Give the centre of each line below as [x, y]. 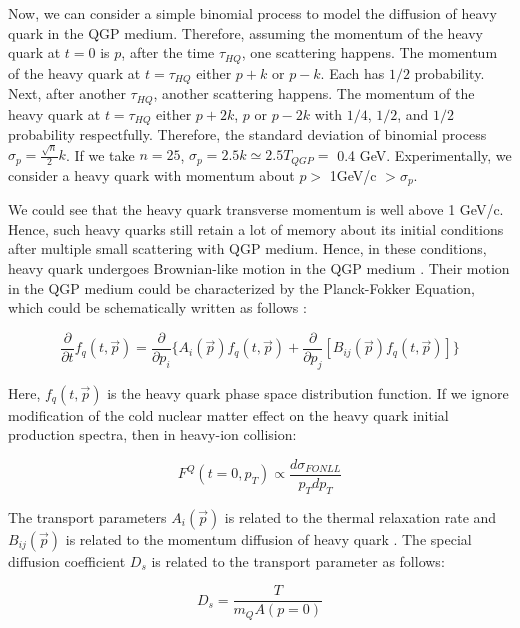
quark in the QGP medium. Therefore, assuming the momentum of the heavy [246, 32]
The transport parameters [87, 516]
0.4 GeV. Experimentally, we [424, 154]
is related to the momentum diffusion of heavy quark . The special [268, 538]
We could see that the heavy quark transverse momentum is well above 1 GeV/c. [256, 209]
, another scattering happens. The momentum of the [314, 93]
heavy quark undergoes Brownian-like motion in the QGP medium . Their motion [259, 267]
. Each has [352, 72]
